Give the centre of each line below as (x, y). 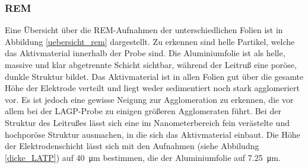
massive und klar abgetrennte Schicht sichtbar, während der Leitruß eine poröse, (151, 64)
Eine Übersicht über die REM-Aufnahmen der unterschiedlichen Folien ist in (144, 30)
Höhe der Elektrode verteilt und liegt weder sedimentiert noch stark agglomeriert (152, 88)
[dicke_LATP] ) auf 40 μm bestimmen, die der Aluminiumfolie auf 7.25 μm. (143, 157)
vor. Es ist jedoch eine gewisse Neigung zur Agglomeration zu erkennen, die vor (149, 99)
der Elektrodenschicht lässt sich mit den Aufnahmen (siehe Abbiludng (132, 146)
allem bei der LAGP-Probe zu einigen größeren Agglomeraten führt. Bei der (143, 111)
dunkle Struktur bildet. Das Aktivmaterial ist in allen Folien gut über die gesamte (154, 76)
